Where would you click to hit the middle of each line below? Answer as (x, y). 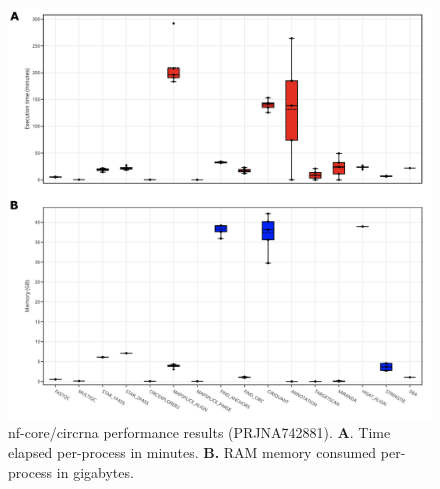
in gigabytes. (95, 471)
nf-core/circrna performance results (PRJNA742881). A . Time (199, 432)
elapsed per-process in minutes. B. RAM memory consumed (192, 451)
